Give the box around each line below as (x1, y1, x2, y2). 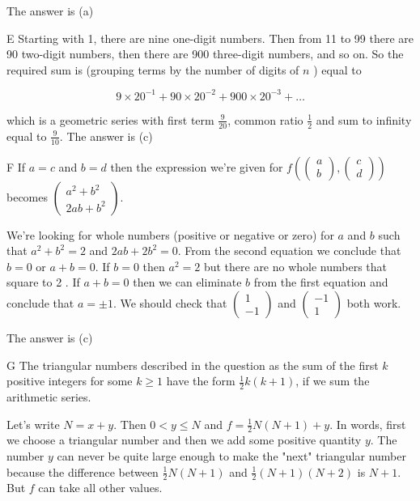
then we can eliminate (133, 274, 242, 291)
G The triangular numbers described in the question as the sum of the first (6, 356, 379, 373)
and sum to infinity (316, 111, 412, 128)
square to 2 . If (6, 274, 80, 291)
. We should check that (112, 294, 227, 311)
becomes (6, 188, 49, 205)
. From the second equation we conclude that (177, 242, 401, 259)
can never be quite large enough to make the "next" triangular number (57, 447, 406, 464)
